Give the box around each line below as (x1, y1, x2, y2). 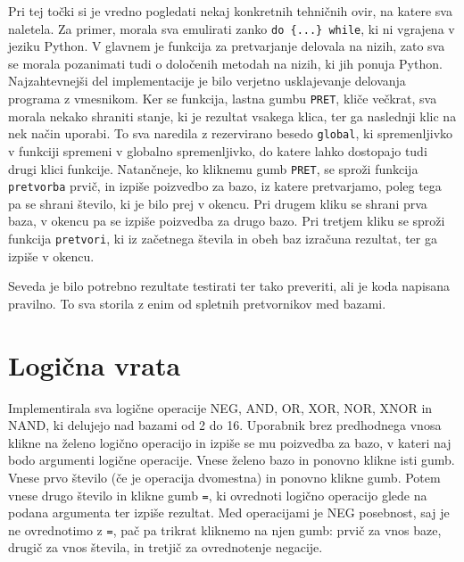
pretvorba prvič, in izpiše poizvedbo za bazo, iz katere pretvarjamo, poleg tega (8, 177, 442, 195)
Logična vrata (8, 346, 181, 383)
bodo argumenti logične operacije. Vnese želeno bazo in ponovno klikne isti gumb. (8, 450, 455, 469)
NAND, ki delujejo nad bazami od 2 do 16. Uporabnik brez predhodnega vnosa (8, 416, 442, 434)
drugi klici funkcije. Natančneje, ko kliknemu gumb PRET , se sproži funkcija (8, 159, 418, 178)
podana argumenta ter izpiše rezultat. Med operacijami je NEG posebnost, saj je (8, 503, 450, 522)
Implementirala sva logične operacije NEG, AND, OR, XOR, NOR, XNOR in (8, 398, 433, 417)
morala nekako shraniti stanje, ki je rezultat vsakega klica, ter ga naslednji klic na (8, 106, 457, 125)
